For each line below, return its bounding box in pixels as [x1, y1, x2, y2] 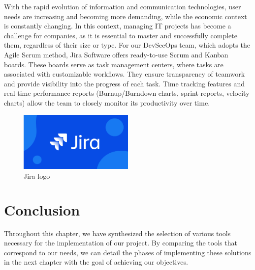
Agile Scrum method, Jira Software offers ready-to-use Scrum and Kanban [4, 49, 228, 59]
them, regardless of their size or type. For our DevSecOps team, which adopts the [4, 40, 250, 50]
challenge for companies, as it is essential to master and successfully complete [4, 30, 237, 40]
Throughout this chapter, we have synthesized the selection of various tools [4, 228, 231, 238]
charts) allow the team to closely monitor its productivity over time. [4, 97, 210, 108]
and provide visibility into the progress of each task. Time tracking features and [4, 78, 245, 88]
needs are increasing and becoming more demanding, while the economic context [4, 11, 247, 21]
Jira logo [24, 170, 50, 181]
